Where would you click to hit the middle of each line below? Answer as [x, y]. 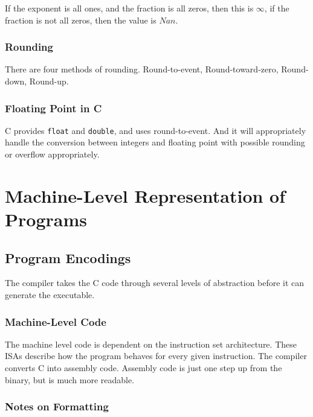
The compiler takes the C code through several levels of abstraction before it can [155, 283]
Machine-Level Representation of [145, 195]
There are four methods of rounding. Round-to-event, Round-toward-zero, [142, 69]
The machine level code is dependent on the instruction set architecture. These [151, 344]
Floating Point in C [53, 108]
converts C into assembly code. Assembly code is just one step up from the [144, 368]
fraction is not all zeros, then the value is [81, 20]
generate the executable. [50, 295]
